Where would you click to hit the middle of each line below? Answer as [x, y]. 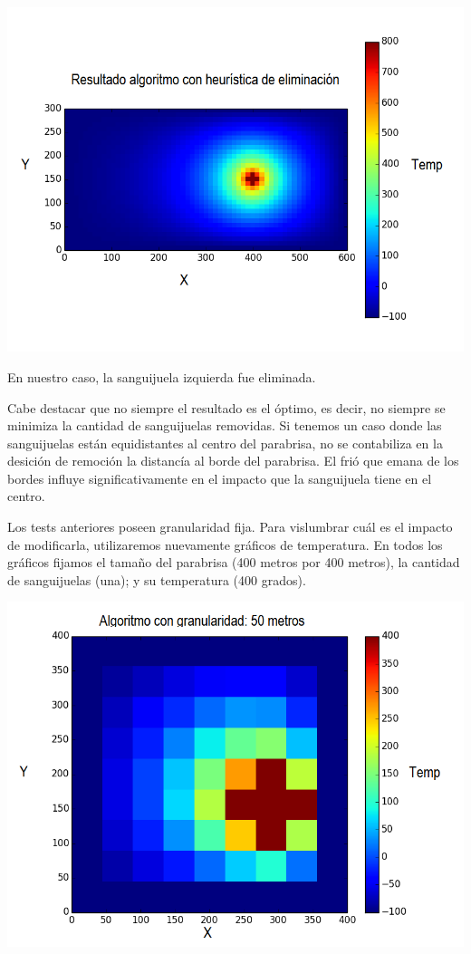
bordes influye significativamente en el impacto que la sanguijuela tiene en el [220, 478]
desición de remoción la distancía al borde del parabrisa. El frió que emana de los [233, 461]
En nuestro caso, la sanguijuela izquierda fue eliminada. [162, 376]
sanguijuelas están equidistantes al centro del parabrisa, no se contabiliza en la [225, 443]
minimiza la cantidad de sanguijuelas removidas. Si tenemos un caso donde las [225, 425]
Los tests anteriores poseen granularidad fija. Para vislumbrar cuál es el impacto [230, 527]
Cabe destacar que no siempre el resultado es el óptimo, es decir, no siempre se [226, 407]
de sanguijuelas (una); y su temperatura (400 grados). [157, 579]
